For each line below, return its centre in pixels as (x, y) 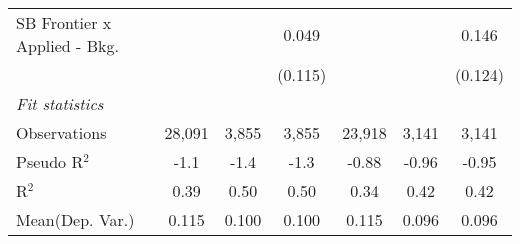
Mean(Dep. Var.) (75, 219)
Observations (61, 132)
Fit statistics (60, 103)
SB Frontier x (64, 22)
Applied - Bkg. (67, 45)
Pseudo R (50, 161)
